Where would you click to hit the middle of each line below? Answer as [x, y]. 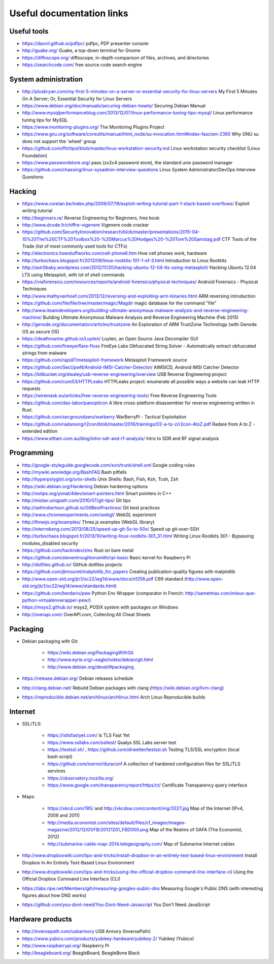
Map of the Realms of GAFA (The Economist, [196, 829]
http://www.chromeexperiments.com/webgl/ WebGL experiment [89, 515]
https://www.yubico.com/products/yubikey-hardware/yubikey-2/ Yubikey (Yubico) [108, 939]
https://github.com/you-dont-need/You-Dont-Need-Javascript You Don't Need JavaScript [116, 905]
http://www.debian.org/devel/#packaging [91, 667]
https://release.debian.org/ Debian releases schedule [78, 678]
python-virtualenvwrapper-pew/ [56, 600]
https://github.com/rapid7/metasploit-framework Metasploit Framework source [105, 360]
